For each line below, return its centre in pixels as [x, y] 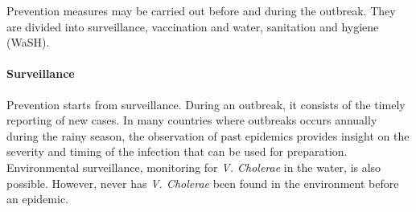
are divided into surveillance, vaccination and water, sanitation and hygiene [193, 26]
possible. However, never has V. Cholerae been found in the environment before [203, 183]
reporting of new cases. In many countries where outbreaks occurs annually [192, 120]
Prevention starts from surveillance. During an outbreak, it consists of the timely [206, 104]
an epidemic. [37, 199]
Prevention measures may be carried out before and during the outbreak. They [201, 10]
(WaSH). [28, 42]
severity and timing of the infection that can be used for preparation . [177, 151]
